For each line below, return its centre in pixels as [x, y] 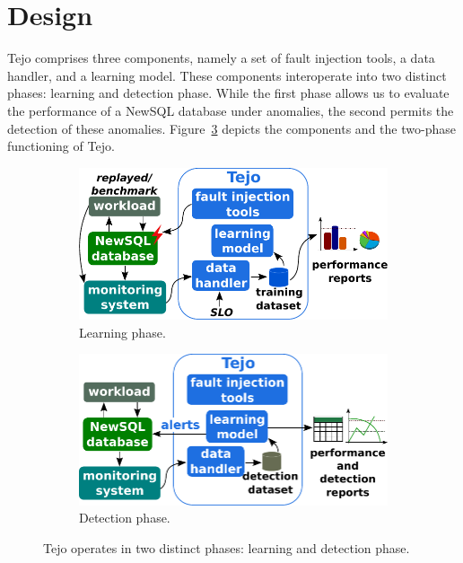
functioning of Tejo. [61, 146]
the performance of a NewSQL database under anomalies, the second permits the [231, 110]
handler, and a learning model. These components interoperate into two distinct [227, 75]
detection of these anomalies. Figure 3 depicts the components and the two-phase [231, 128]
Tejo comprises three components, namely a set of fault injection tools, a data [221, 58]
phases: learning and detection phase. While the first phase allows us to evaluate [228, 93]
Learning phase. [122, 332]
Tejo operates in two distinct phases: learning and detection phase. [227, 547]
